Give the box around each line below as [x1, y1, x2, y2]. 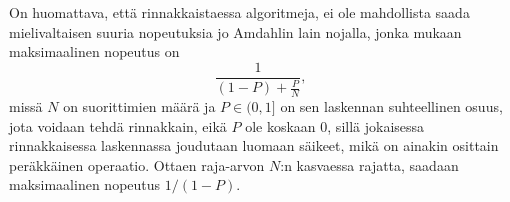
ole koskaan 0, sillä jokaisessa [245, 115, 425, 136]
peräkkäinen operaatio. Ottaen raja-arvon [9, 154, 265, 175]
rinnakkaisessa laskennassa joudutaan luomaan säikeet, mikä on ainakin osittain [9, 135, 499, 156]
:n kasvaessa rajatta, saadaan [280, 154, 459, 175]
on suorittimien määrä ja [63, 96, 216, 117]
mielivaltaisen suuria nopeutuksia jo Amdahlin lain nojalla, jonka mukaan [9, 21, 462, 42]
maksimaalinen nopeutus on [9, 41, 180, 62]
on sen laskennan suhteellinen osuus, [280, 96, 503, 117]
